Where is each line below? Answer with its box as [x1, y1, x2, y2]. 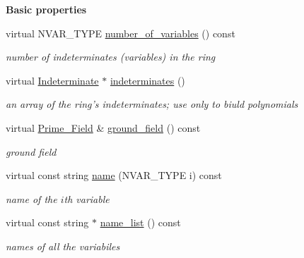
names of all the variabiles [6, 238, 120, 253]
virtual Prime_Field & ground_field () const [6, 120, 201, 135]
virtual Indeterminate [6, 73, 99, 87]
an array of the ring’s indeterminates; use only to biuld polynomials [6, 97, 298, 111]
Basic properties [6, 2, 87, 16]
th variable [64, 191, 110, 206]
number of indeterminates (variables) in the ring [6, 49, 216, 64]
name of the [6, 191, 57, 206]
